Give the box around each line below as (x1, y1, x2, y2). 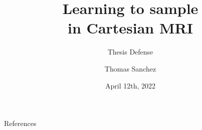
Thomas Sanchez (104, 63, 156, 73)
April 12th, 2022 (105, 80, 155, 90)
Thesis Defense (107, 46, 153, 57)
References (4, 118, 37, 128)
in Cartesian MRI (68, 17, 193, 38)
